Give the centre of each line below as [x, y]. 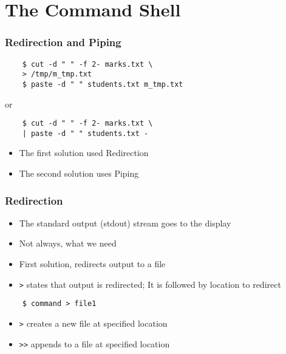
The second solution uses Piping [79, 173]
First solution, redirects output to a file [92, 264]
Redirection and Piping [63, 42]
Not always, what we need [68, 243]
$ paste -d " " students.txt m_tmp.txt [103, 84]
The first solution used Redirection [84, 153]
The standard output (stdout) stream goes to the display [125, 223]
